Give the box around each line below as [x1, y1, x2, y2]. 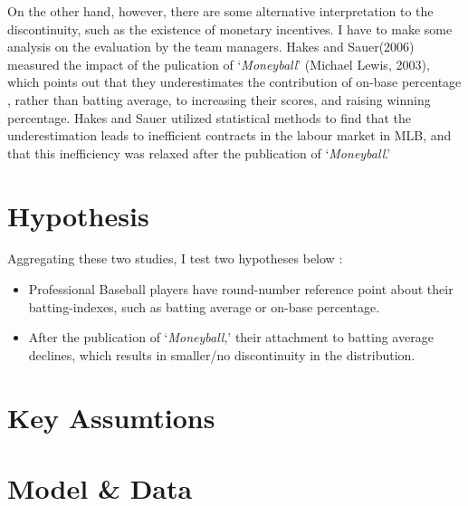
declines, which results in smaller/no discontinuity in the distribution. [28, 345, 415, 364]
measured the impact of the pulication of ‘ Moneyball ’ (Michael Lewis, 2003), [7, 54, 430, 73]
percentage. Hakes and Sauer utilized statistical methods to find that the [7, 108, 412, 127]
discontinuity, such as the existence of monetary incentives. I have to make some [7, 19, 453, 38]
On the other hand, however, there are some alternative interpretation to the [7, 2, 434, 20]
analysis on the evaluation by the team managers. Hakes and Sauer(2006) [7, 37, 415, 56]
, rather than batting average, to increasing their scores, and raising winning [7, 90, 431, 109]
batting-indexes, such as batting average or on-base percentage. [28, 297, 380, 316]
